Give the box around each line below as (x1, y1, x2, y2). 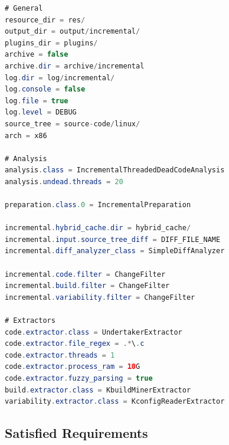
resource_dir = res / (5, 15, 86, 24)
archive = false (5, 50, 68, 59)
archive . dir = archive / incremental (5, 61, 145, 70)
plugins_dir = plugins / (5, 38, 98, 47)
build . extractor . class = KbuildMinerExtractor (5, 385, 191, 394)
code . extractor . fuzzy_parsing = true (5, 374, 153, 382)
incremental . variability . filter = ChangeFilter (5, 293, 195, 302)
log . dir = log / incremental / (5, 73, 115, 82)
